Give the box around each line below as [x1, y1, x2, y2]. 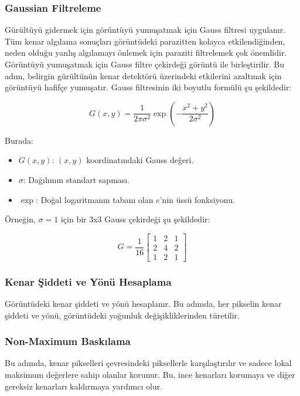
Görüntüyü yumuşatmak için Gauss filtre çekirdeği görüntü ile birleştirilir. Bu [5, 58, 285, 70]
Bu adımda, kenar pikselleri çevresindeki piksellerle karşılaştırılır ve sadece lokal [5, 357, 292, 369]
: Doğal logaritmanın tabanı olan [35, 193, 154, 205]
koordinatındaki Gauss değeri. [86, 154, 194, 166]
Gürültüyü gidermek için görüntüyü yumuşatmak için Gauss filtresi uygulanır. [5, 23, 286, 36]
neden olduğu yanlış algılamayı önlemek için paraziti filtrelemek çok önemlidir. [5, 46, 287, 59]
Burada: [5, 134, 33, 146]
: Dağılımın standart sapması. [23, 173, 130, 185]
